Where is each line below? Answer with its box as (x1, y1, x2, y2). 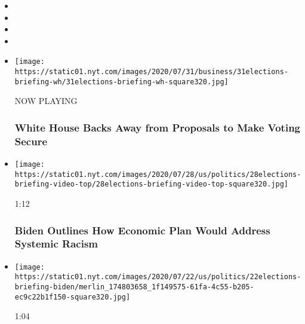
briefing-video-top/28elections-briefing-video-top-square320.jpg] (14, 180, 288, 189)
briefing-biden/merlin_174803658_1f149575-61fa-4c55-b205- (14, 283, 254, 292)
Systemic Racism (14, 236, 98, 251)
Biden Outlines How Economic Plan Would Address (14, 222, 270, 237)
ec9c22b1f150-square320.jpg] (14, 292, 131, 301)
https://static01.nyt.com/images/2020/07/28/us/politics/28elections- (14, 170, 301, 179)
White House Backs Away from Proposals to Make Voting (14, 120, 300, 135)
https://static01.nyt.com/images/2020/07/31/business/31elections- (14, 68, 288, 77)
